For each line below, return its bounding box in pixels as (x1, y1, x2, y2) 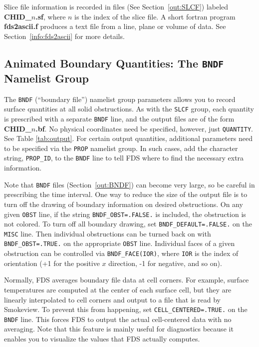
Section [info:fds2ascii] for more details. (4, 30, 125, 41)
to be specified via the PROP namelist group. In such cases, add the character (4, 142, 238, 153)
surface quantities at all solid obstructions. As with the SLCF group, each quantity (4, 103, 254, 114)
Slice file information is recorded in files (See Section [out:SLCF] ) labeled (4, 1, 229, 11)
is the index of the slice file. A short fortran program (74, 11, 236, 21)
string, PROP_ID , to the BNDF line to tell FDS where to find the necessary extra (4, 152, 244, 163)
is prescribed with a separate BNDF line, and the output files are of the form (4, 113, 235, 123)
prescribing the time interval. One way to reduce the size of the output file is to (4, 189, 248, 199)
